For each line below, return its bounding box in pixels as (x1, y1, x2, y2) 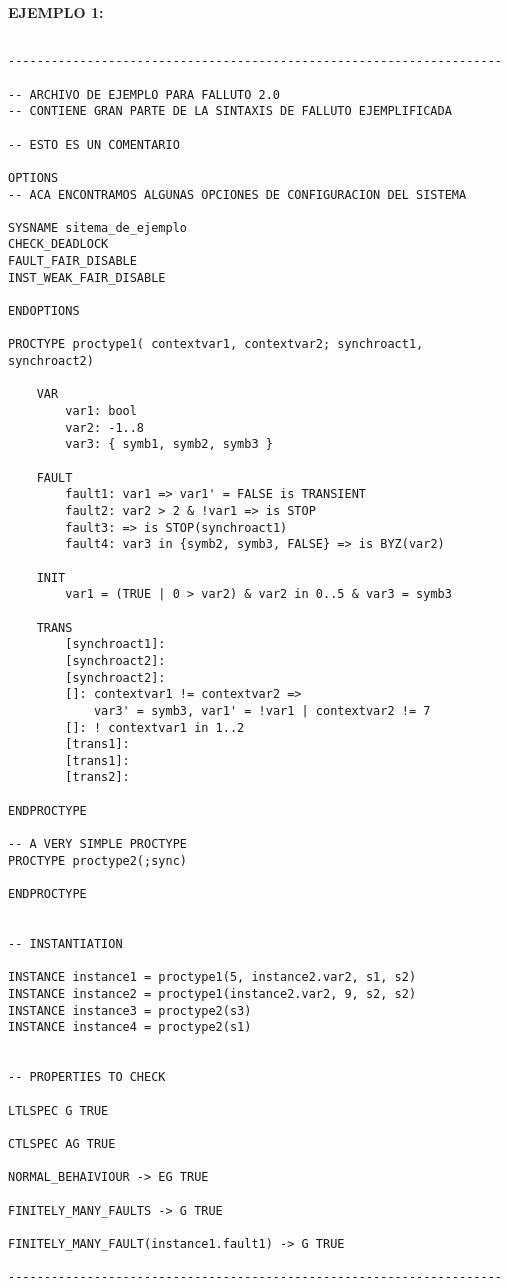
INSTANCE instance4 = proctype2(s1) (8, 1020, 252, 1035)
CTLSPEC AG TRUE (8, 1136, 116, 1151)
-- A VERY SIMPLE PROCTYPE (8, 837, 187, 852)
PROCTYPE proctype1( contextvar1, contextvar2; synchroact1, (8, 337, 424, 352)
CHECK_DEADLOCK (8, 237, 109, 252)
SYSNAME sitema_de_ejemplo (8, 220, 187, 235)
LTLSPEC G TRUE (8, 1103, 109, 1118)
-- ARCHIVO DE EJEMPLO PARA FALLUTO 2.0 (8, 87, 281, 102)
